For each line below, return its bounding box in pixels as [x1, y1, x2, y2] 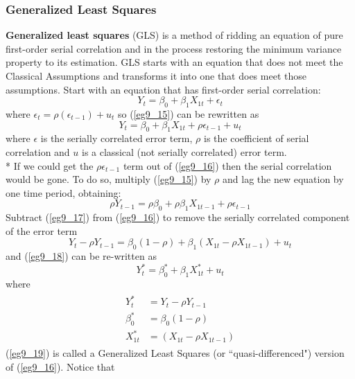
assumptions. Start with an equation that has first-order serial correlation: [6, 82, 321, 96]
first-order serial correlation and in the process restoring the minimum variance [6, 41, 342, 55]
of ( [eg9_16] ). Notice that [6, 360, 115, 374]
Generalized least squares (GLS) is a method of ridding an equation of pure [6, 28, 343, 42]
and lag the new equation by [223, 172, 344, 186]
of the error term [6, 223, 78, 238]
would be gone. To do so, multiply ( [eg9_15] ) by [6, 172, 211, 186]
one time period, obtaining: [6, 185, 121, 200]
